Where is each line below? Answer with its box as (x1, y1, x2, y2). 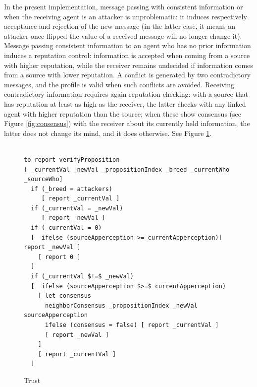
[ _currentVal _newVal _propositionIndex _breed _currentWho (24, 166, 230, 173)
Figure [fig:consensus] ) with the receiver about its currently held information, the (4, 118, 250, 129)
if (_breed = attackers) (31, 185, 112, 193)
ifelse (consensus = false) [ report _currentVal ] (45, 322, 219, 328)
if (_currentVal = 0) (31, 224, 102, 232)
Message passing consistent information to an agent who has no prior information (4, 40, 251, 51)
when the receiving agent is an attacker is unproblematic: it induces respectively (4, 11, 247, 21)
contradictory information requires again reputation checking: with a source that (4, 89, 249, 99)
